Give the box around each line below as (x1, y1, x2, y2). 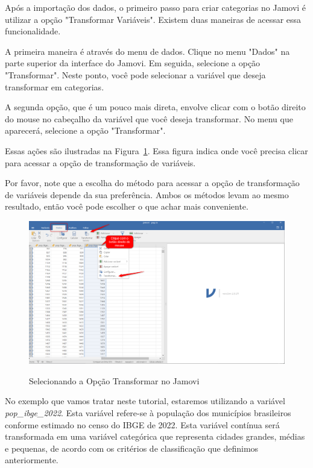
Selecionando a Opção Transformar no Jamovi (29, 374, 200, 387)
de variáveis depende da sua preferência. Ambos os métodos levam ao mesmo (5, 188, 289, 201)
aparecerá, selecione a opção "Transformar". (5, 124, 166, 137)
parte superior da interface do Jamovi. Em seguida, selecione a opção (5, 57, 261, 69)
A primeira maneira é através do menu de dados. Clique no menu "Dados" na (5, 45, 290, 57)
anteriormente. (5, 454, 58, 466)
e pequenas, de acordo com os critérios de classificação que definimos (5, 441, 259, 454)
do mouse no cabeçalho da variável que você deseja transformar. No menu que (5, 112, 293, 125)
